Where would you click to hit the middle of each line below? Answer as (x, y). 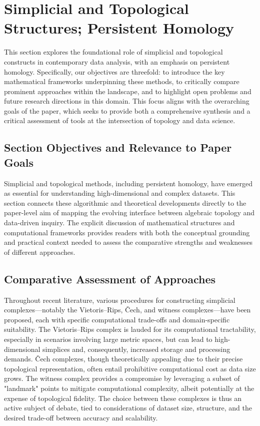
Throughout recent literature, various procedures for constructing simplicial (120, 300)
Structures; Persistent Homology (119, 28)
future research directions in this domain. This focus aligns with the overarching (127, 101)
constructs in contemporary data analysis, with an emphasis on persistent (117, 61)
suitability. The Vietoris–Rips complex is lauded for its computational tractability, (130, 329)
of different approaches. (40, 252)
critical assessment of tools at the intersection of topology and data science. (120, 120)
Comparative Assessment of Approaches (110, 279)
